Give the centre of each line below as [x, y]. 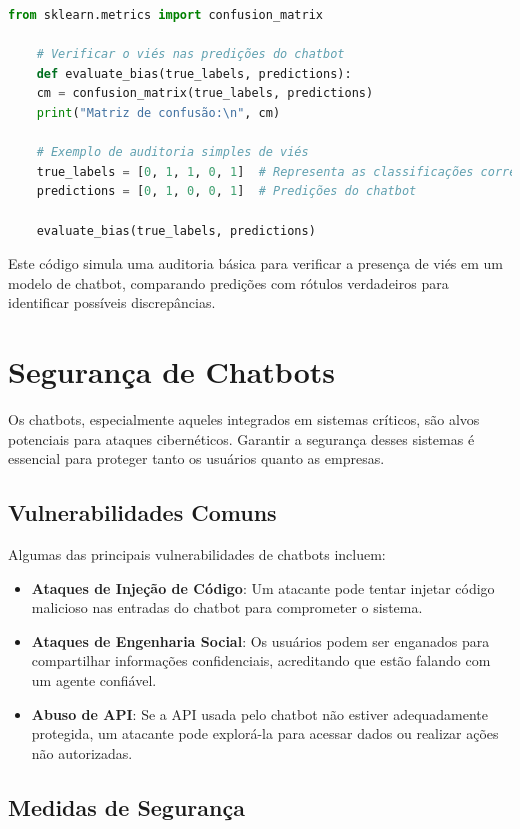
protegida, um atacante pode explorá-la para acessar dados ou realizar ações [265, 733]
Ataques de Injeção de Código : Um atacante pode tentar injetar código [263, 587]
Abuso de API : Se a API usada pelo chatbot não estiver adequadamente [260, 713]
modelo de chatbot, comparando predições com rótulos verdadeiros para [228, 282]
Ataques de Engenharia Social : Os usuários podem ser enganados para [260, 640]
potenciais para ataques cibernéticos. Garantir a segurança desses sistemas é [241, 438]
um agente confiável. [94, 679]
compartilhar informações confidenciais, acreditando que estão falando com [261, 660]
